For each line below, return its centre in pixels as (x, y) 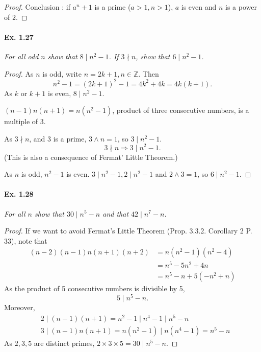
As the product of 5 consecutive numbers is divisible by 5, (95, 288)
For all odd (21, 56)
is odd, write (62, 73)
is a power (241, 7)
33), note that (26, 240)
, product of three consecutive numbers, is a (181, 110)
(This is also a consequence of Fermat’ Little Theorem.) (91, 157)
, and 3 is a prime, (58, 138)
